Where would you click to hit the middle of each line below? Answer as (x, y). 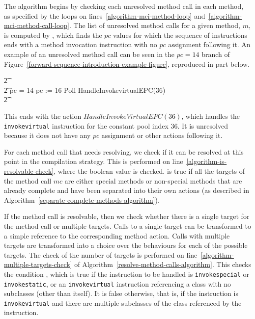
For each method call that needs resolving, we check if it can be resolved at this (124, 151)
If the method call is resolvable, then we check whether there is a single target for (127, 216)
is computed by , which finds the (53, 35)
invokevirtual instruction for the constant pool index (86, 125)
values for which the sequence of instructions (180, 35)
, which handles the (211, 116)
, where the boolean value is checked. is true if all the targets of (149, 171)
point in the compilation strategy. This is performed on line (94, 161)
